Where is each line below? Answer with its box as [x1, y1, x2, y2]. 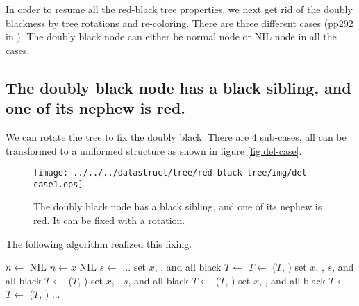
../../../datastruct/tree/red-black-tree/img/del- [73, 168, 312, 178]
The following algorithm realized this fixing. [6, 236, 192, 250]
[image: [33, 168, 69, 178]
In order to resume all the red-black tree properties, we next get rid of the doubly [6, 2, 353, 16]
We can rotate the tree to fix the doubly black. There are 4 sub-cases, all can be [6, 129, 347, 144]
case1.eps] [33, 179, 83, 189]
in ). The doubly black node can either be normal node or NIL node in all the [6, 29, 337, 44]
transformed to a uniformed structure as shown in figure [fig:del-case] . [6, 143, 302, 158]
